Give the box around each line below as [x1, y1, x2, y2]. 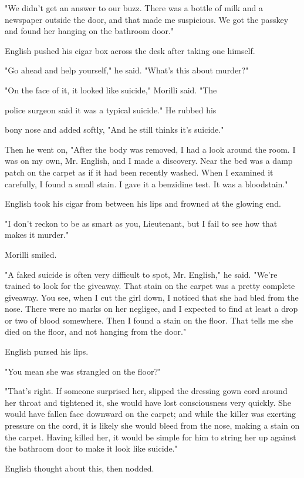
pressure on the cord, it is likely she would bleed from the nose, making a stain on [5, 419, 300, 432]
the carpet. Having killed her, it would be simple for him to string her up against [5, 430, 296, 443]
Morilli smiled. [5, 248, 57, 260]
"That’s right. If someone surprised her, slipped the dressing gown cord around [5, 385, 288, 397]
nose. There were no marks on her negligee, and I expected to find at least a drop [5, 302, 298, 315]
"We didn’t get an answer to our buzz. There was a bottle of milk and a [5, 2, 263, 14]
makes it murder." [5, 228, 69, 241]
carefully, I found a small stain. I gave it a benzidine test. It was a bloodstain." [5, 177, 288, 190]
